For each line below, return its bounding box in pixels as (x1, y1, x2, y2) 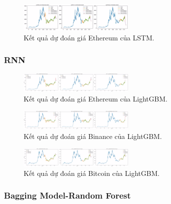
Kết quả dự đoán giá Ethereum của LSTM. (24, 33, 154, 43)
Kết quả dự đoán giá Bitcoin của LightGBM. (24, 168, 160, 178)
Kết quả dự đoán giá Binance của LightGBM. (24, 131, 162, 141)
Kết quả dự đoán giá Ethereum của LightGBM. (24, 93, 168, 103)
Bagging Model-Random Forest (4, 189, 131, 201)
